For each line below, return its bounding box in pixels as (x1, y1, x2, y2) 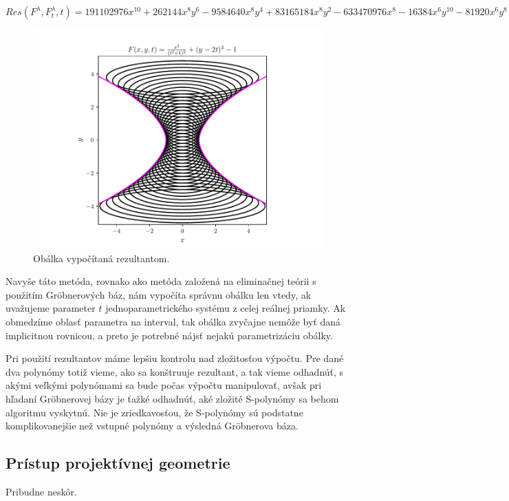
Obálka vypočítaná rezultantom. (33, 250, 170, 265)
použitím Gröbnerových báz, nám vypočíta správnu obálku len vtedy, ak (6, 287, 312, 301)
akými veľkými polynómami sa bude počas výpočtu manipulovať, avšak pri (6, 378, 322, 392)
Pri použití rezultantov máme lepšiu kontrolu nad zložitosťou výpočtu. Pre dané (6, 351, 344, 365)
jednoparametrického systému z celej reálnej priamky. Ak (105, 301, 346, 315)
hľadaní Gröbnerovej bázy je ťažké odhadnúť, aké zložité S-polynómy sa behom (6, 391, 339, 405)
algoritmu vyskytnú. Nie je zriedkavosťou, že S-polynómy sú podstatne (6, 405, 303, 419)
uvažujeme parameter (6, 301, 96, 315)
